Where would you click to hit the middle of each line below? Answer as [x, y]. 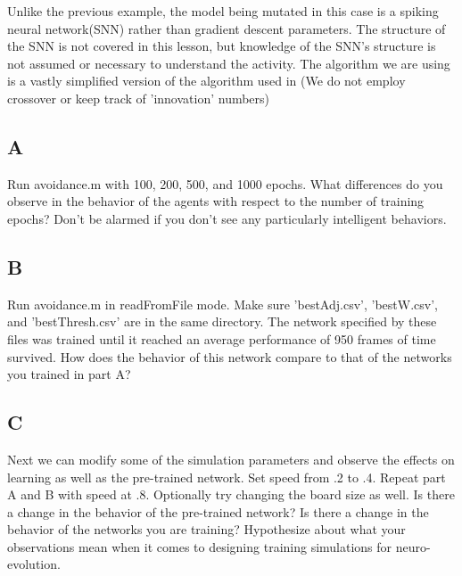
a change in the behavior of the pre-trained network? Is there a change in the [218, 511]
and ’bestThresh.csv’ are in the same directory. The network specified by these [222, 321]
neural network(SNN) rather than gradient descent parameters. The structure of [227, 28]
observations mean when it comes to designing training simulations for [200, 546]
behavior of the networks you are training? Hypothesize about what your [206, 529]
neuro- [413, 546]
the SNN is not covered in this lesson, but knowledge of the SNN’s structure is [222, 46]
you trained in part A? [69, 374]
